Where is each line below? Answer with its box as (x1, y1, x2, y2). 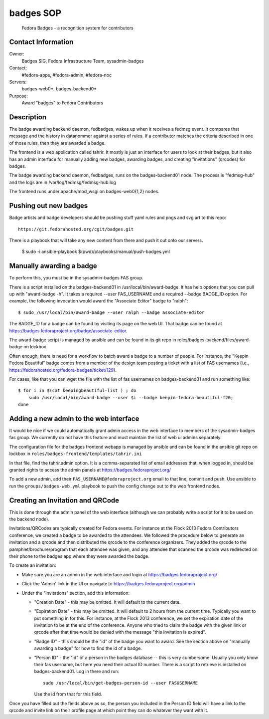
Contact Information (9, 38, 74, 46)
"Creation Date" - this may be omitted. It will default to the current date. (34, 599, 181, 605)
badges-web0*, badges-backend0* (21, 86, 97, 92)
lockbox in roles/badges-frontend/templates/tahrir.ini (9, 451, 142, 457)
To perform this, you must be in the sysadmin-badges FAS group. (9, 275, 143, 281)
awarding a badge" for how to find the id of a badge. (34, 645, 142, 651)
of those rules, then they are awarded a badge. (9, 140, 106, 146)
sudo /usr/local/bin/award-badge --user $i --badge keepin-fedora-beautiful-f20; (28, 395, 234, 400)
